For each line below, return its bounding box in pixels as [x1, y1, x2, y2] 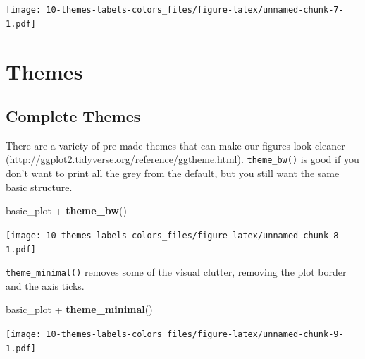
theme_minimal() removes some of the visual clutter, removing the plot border [6, 264, 347, 279]
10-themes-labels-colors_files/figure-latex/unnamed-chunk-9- [46, 329, 344, 340]
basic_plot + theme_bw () [6, 203, 127, 218]
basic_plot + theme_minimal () [6, 302, 153, 317]
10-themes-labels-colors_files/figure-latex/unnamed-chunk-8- [46, 230, 344, 241]
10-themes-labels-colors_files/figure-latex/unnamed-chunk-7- [46, 5, 344, 15]
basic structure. [6, 179, 73, 194]
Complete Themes [6, 105, 141, 127]
